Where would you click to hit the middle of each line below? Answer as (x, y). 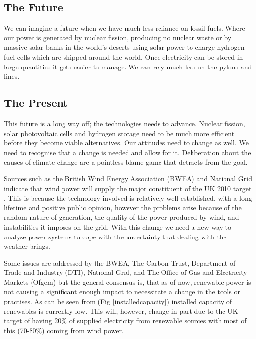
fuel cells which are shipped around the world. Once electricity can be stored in (124, 56)
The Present (36, 103)
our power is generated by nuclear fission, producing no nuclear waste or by (118, 37)
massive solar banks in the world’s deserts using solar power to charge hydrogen (124, 47)
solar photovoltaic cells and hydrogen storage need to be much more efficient (119, 133)
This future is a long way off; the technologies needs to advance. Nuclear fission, (125, 123)
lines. (12, 76)
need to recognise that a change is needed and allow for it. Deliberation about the (128, 152)
